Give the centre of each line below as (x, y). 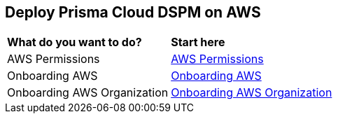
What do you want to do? (75, 42)
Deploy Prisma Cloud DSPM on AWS (133, 12)
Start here (198, 42)
